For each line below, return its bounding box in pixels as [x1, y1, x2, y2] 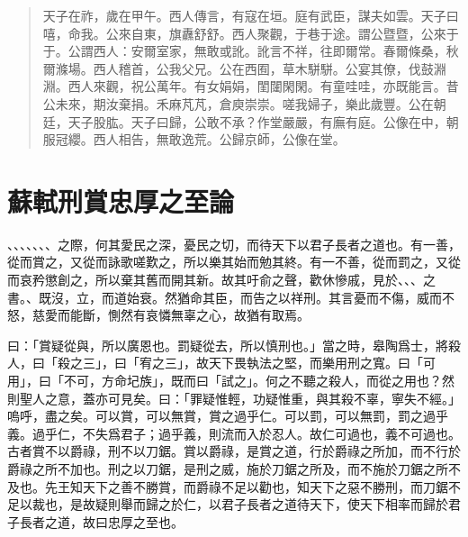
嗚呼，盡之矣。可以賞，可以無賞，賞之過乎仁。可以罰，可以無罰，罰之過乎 [7, 406, 448, 425]
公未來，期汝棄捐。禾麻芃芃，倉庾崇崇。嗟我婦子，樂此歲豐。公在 [42, 94, 434, 113]
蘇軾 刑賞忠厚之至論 [7, 182, 235, 219]
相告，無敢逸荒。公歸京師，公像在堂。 [118, 130, 346, 149]
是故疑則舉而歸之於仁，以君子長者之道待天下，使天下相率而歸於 [69, 495, 448, 514]
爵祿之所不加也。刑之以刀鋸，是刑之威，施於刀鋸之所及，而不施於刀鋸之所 [7, 460, 448, 478]
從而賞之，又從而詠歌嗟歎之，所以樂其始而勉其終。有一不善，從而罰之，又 [7, 252, 448, 271]
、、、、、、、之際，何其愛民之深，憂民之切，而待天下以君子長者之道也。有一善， [7, 234, 461, 253]
